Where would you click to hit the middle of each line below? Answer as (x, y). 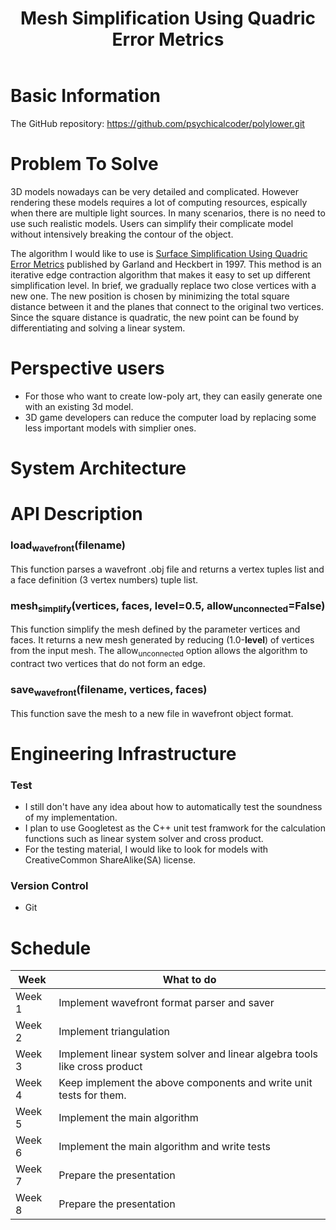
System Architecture (98, 468)
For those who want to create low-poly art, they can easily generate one (173, 396)
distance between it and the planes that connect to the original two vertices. (167, 306)
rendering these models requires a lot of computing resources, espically (159, 202)
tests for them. (92, 1095)
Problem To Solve (84, 164)
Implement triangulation (114, 1032)
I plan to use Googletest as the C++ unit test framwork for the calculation (175, 828)
